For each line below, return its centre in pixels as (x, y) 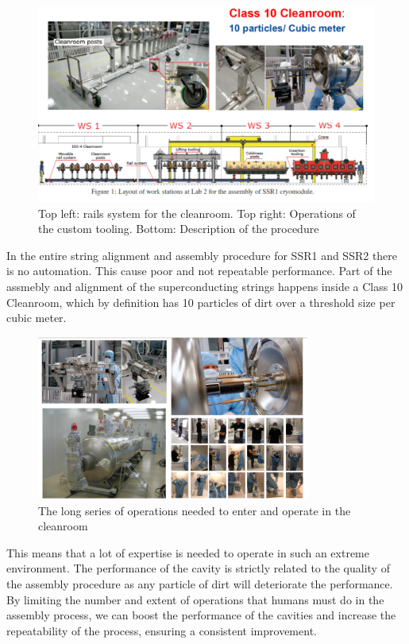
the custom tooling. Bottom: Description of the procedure (179, 229)
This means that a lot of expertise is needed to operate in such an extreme (188, 552)
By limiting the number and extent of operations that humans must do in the (195, 599)
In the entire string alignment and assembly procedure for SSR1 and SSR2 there (202, 255)
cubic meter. (37, 318)
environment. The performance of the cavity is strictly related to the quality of (198, 568)
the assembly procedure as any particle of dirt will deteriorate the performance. (200, 584)
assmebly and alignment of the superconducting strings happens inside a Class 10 (204, 286)
